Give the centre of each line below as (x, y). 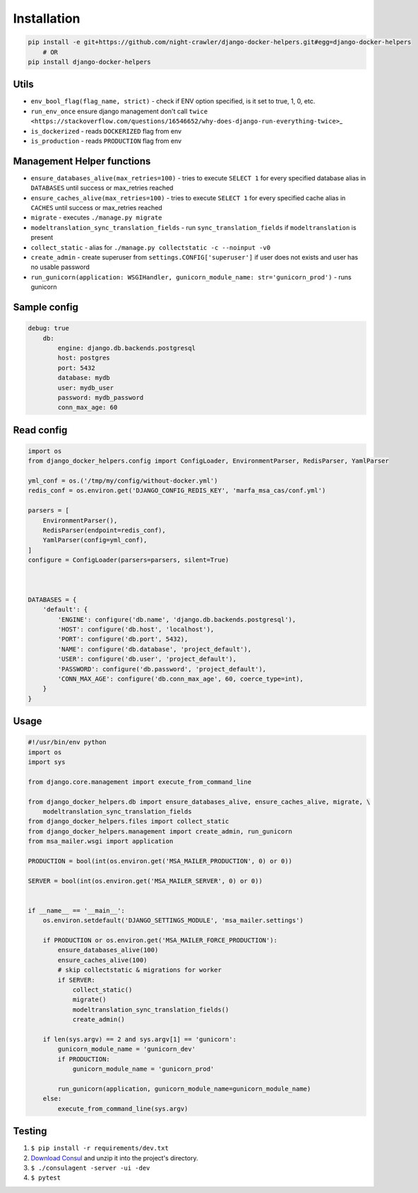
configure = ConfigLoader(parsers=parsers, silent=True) (129, 560)
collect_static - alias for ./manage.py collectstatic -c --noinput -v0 (151, 247)
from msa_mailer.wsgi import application (101, 841)
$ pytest (46, 1178)
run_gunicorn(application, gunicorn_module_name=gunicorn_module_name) (184, 1089)
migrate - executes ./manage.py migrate (96, 218)
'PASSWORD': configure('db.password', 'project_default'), (162, 669)
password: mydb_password (101, 397)
